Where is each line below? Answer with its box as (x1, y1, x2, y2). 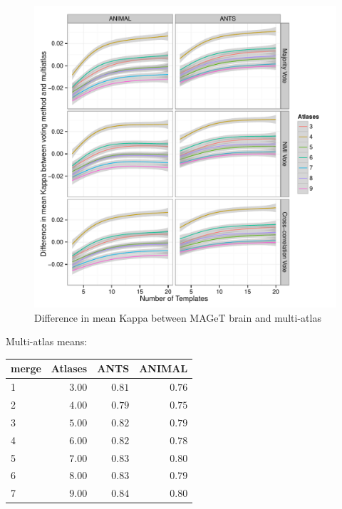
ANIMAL (139, 361, 188, 376)
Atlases (51, 361, 88, 376)
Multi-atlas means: (6, 334, 88, 349)
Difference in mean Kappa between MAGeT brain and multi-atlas (34, 310, 321, 325)
